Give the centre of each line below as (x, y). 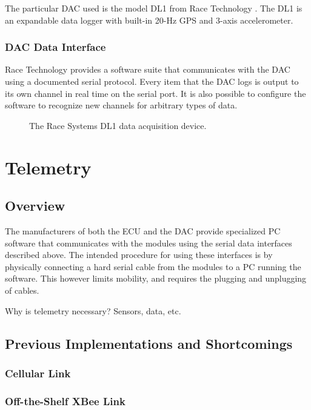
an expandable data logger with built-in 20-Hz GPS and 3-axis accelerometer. (149, 20)
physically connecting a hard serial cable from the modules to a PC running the (153, 266)
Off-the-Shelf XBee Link (65, 401)
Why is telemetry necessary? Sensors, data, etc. (93, 310)
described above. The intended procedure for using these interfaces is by (139, 255)
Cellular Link (38, 373)
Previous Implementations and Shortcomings (149, 343)
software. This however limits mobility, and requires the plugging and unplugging (156, 278)
